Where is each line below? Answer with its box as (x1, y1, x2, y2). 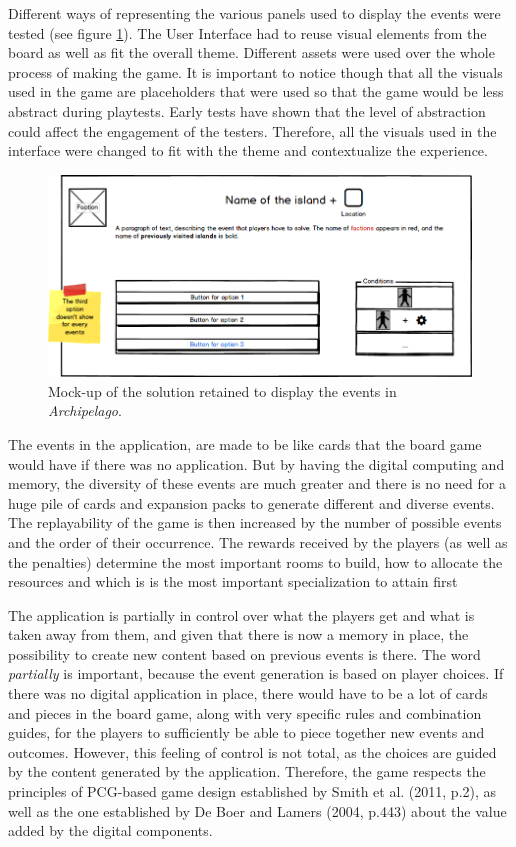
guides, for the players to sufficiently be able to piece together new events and (8, 722, 485, 743)
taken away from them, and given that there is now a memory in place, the (8, 624, 469, 645)
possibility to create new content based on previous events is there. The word (8, 643, 481, 664)
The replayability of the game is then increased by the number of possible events (8, 512, 502, 533)
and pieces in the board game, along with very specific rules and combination (8, 702, 482, 723)
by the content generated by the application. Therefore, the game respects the (8, 761, 486, 782)
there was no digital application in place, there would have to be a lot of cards (8, 683, 488, 704)
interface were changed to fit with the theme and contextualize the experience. (8, 140, 488, 161)
